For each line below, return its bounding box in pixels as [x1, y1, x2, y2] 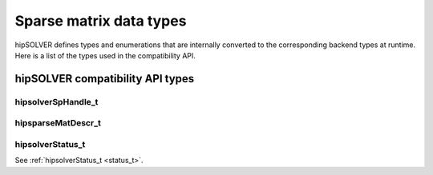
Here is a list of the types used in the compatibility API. [14, 50, 196, 60]
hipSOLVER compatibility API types [14, 72, 195, 86]
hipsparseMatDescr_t [14, 117, 102, 129]
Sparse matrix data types [14, 12, 187, 30]
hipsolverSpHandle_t [14, 96, 99, 107]
